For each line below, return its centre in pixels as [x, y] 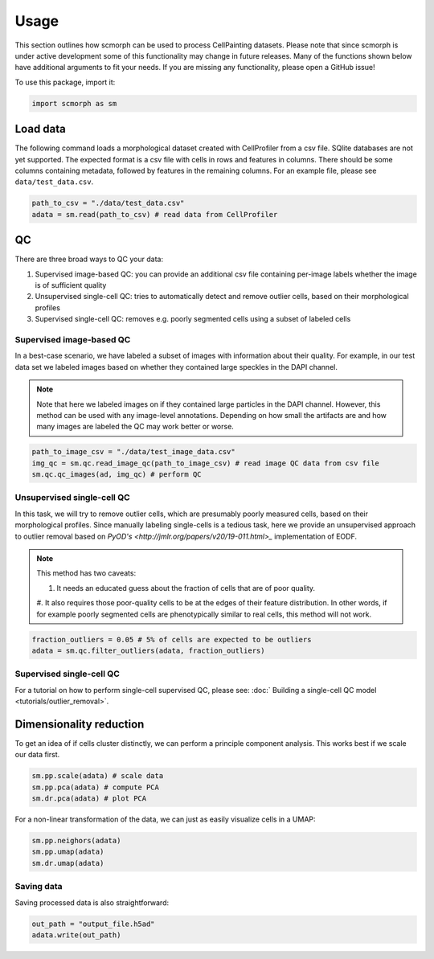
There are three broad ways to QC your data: [89, 259]
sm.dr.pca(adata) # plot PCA [89, 799]
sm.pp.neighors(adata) [76, 841]
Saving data [39, 887]
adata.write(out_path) [76, 935]
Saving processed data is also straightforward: [92, 902]
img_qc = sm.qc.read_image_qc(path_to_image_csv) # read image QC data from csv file [205, 463]
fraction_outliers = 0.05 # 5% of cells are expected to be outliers [172, 639]
